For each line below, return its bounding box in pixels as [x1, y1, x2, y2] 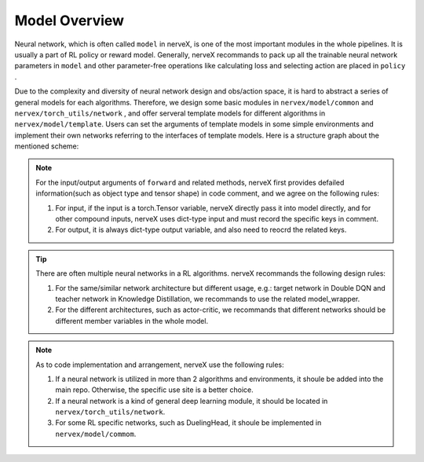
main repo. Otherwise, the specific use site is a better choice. [55, 385, 254, 394]
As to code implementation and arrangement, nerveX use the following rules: [35, 360, 284, 369]
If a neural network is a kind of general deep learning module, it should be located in [55, 396, 328, 405]
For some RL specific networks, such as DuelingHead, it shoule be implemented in [55, 418, 322, 427]
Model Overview [14, 12, 125, 29]
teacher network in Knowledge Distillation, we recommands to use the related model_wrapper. [55, 294, 360, 303]
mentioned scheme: [14, 141, 79, 151]
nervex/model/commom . [55, 429, 137, 438]
